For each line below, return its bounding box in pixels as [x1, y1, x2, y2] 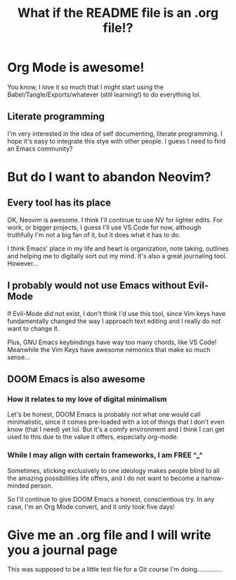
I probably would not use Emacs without [7, 279, 186, 291]
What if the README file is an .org [17, 5, 219, 21]
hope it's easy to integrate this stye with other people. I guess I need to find [7, 137, 226, 145]
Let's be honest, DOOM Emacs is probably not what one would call [7, 410, 201, 419]
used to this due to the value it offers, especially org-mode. [7, 433, 179, 441]
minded [7, 481, 29, 490]
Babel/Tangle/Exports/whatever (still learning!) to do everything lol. [7, 90, 202, 99]
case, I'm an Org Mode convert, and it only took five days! [7, 502, 176, 511]
